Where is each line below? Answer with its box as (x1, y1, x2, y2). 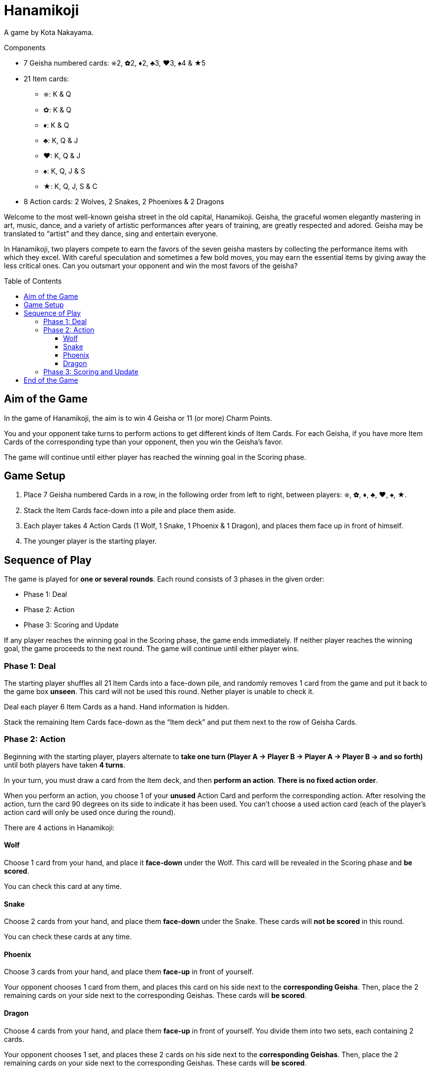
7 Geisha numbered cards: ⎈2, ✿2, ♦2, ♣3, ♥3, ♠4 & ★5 (24, 58, 206, 67)
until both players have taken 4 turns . (4, 760, 126, 769)
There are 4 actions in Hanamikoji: (4, 823, 115, 832)
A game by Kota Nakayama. (4, 28, 94, 37)
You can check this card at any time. (4, 882, 122, 890)
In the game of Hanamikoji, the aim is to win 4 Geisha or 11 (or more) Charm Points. (4, 413, 272, 422)
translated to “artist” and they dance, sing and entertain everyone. (4, 229, 218, 238)
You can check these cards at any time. (4, 932, 132, 941)
